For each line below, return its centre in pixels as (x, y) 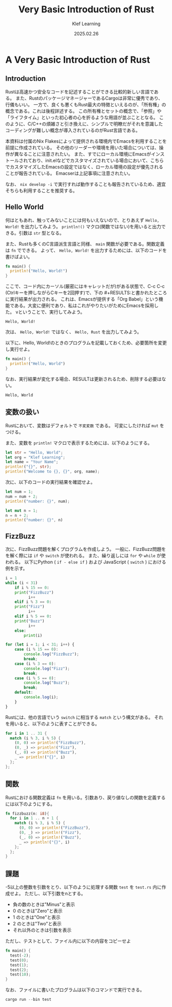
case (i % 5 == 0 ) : (35, 678)
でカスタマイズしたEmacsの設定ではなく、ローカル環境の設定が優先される (84, 167)
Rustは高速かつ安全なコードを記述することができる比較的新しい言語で (80, 91)
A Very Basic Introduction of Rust (78, 60)
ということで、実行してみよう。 (51, 312)
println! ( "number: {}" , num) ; (38, 501)
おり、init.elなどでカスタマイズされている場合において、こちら (98, 160)
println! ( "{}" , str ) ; (28, 467)
